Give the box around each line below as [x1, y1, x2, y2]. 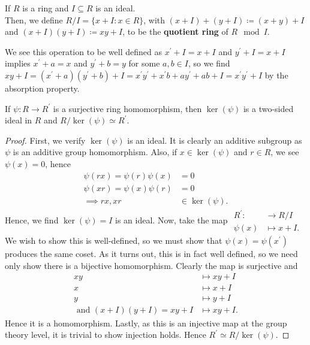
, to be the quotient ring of [122, 25, 228, 38]
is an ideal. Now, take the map [115, 213, 228, 226]
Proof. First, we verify [5, 134, 86, 146]
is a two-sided [243, 102, 294, 114]
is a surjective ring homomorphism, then [53, 102, 202, 114]
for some [128, 57, 160, 69]
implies [5, 57, 31, 69]
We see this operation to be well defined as [5, 45, 162, 57]
